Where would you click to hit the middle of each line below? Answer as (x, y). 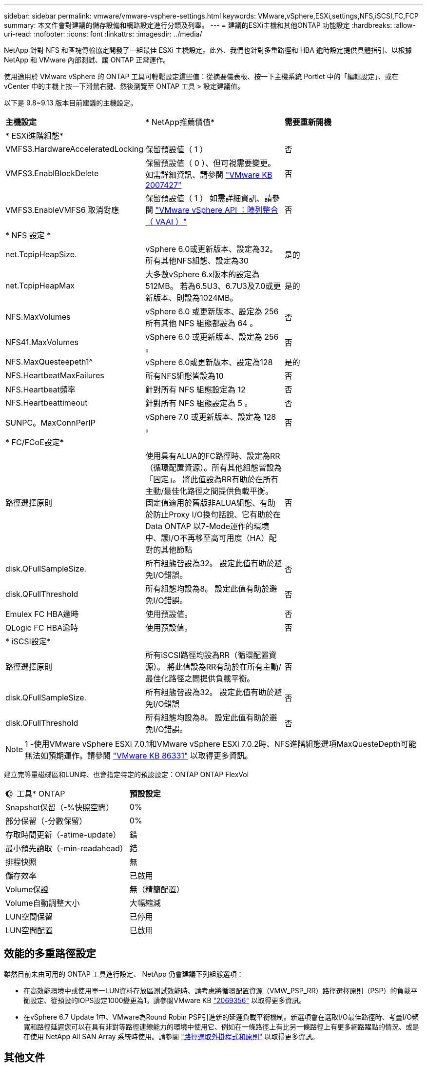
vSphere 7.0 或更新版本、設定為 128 (211, 417)
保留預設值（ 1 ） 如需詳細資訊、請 (209, 198)
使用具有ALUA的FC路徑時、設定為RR (213, 456)
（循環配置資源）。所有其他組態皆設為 (214, 468)
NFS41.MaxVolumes (42, 342)
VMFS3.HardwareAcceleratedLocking (75, 149)
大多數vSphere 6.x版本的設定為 (203, 274)
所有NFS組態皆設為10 (184, 376)
